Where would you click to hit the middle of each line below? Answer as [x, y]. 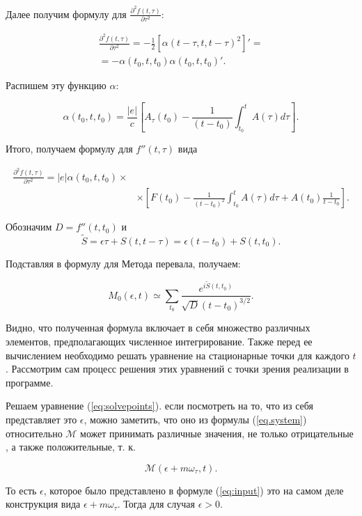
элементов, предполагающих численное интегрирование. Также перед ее [159, 341]
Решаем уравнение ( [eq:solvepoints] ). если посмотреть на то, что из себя [160, 406]
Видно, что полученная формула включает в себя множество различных [158, 328]
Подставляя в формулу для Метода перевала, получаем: [123, 263]
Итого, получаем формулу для [69, 149]
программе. [30, 382]
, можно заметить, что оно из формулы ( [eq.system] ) [195, 419]
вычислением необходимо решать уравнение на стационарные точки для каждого [178, 355]
